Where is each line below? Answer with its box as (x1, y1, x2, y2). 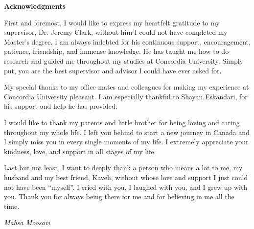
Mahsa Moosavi (4, 217, 50, 228)
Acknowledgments (4, 1, 66, 11)
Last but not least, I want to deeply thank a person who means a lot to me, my (4, 162, 243, 173)
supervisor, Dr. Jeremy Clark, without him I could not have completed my (4, 27, 228, 37)
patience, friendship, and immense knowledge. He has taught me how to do (4, 46, 229, 56)
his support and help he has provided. (4, 101, 117, 111)
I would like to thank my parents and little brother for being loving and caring (4, 117, 240, 127)
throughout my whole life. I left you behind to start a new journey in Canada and (4, 127, 250, 137)
